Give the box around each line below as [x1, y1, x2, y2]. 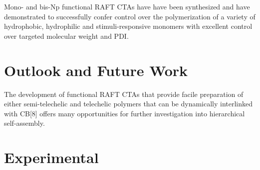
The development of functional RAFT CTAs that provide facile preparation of [4, 88, 244, 99]
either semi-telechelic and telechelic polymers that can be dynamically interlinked [4, 98, 253, 109]
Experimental [4, 147, 99, 168]
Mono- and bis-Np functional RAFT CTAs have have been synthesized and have [4, 1, 250, 11]
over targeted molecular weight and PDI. [4, 30, 129, 41]
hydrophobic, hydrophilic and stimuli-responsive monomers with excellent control [4, 21, 253, 31]
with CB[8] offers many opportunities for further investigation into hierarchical [4, 108, 245, 118]
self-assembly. [4, 118, 45, 128]
